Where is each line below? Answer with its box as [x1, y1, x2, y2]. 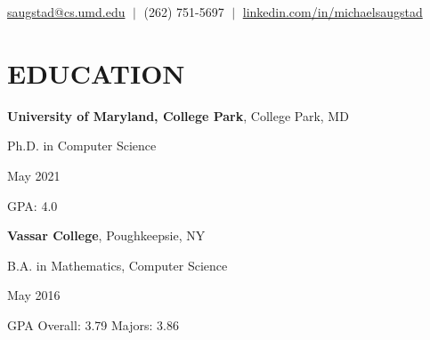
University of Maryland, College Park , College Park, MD [7, 106, 349, 125]
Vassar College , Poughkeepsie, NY [7, 226, 206, 245]
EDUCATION [7, 54, 185, 91]
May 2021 [7, 166, 61, 184]
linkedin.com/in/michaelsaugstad [242, 3, 423, 20]
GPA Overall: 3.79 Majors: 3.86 [7, 315, 179, 334]
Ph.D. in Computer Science [7, 136, 157, 155]
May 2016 [7, 286, 61, 304]
